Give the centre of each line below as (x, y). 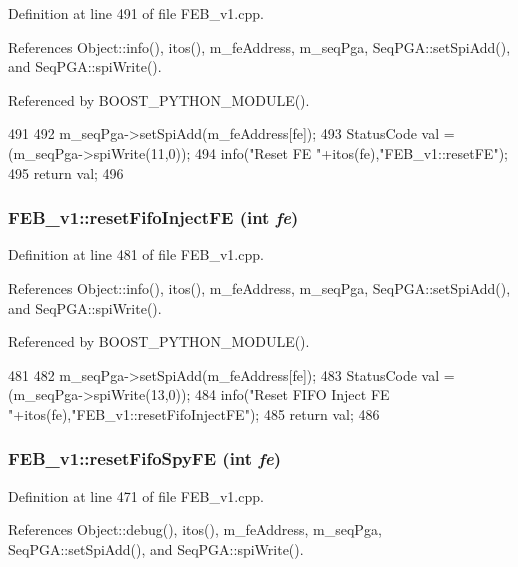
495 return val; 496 (66, 172)
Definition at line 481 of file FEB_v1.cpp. (136, 254)
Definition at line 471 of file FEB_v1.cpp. (136, 495)
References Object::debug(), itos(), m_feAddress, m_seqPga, (195, 529)
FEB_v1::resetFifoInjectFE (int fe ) (153, 217)
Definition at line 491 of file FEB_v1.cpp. (136, 13)
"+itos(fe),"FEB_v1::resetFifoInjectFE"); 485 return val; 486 (194, 413)
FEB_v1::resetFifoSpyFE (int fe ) (144, 458)
